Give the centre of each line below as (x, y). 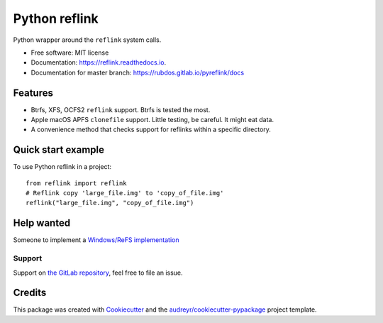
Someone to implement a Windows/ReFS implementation (96, 240)
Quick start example (59, 150)
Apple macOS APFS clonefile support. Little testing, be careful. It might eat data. (152, 120)
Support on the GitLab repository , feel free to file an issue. (98, 273)
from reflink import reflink (76, 183)
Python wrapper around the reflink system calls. (87, 40)
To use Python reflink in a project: (62, 167)
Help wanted (42, 223)
